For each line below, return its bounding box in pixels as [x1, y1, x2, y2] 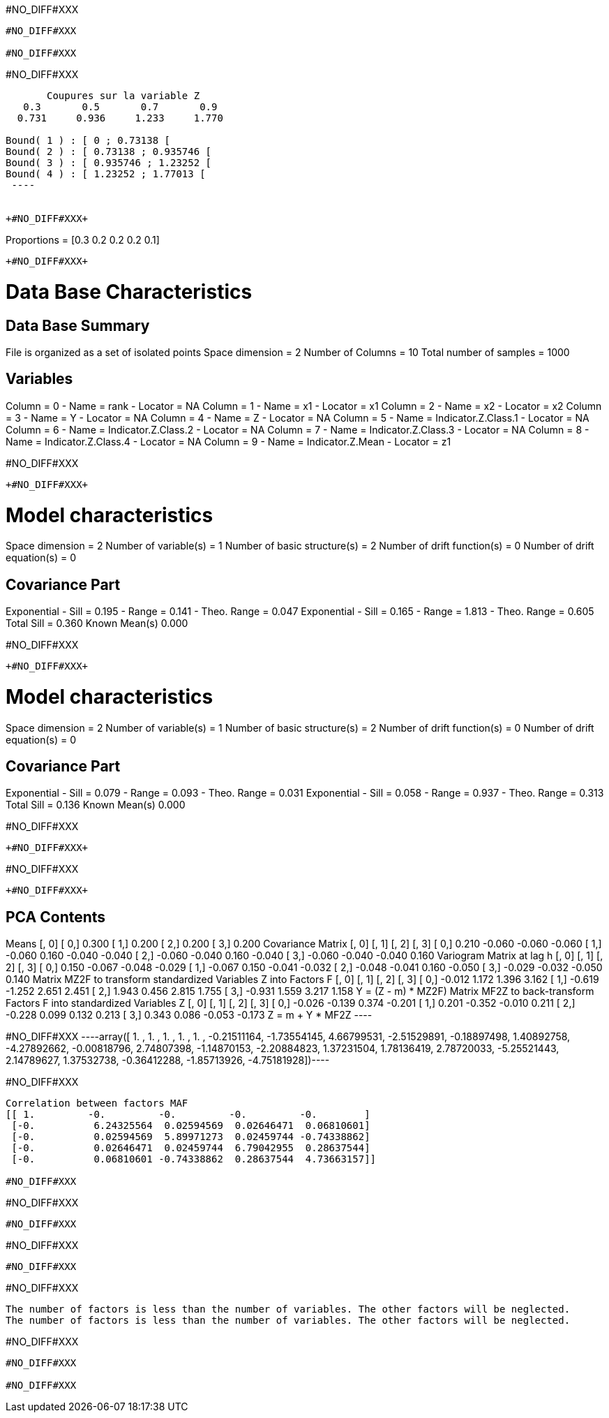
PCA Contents [6, 908, 106, 926]
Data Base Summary [6, 316, 150, 334]
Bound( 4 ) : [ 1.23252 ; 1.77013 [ [6, 168, 206, 179]
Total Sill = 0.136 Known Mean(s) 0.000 [6, 799, 186, 811]
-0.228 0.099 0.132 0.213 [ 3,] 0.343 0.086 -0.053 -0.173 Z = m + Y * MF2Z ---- [6, 1009, 373, 1021]
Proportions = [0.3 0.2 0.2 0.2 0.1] [6, 234, 160, 246]
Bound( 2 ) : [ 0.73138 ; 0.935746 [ [6, 146, 212, 157]
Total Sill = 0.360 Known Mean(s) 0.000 [6, 617, 188, 630]
